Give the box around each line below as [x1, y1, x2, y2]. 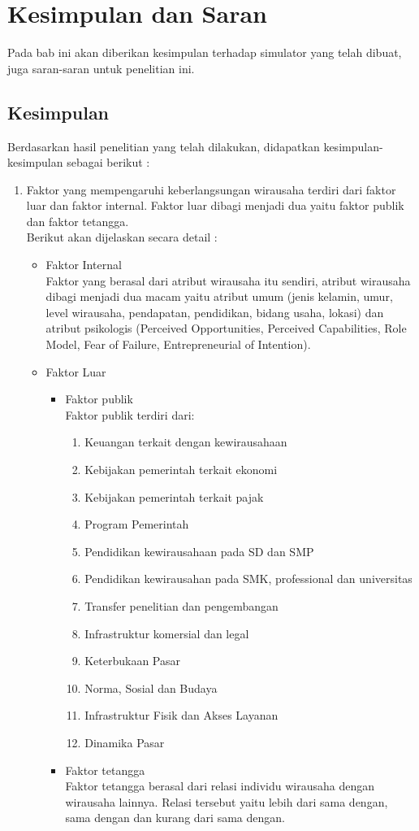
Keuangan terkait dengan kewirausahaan [84, 433, 287, 450]
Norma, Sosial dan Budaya [84, 679, 218, 696]
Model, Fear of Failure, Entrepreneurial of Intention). [45, 336, 311, 353]
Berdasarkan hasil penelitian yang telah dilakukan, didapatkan [7, 137, 320, 154]
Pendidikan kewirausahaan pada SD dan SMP [84, 542, 314, 559]
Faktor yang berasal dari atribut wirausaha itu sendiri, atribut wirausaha [45, 272, 411, 289]
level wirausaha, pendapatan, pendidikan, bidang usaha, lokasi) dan [45, 303, 384, 320]
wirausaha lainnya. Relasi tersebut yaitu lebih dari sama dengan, [65, 793, 388, 810]
